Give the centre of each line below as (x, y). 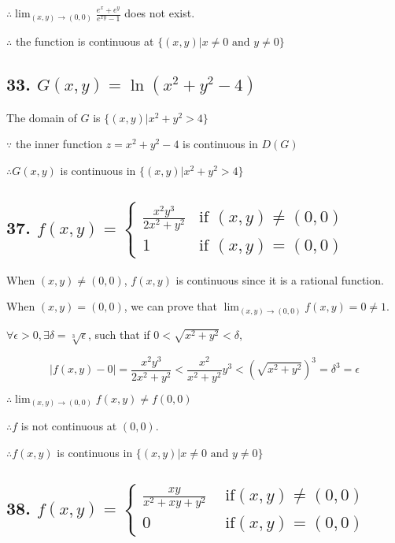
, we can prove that (171, 306)
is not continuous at (69, 426)
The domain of (42, 117)
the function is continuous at (85, 41)
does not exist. (160, 13)
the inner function (59, 144)
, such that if (119, 334)
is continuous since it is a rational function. (280, 279)
